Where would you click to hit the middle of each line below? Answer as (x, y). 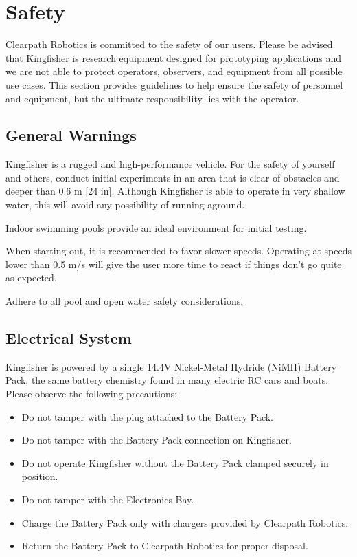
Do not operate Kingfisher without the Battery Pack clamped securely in (175, 462)
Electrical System (69, 338)
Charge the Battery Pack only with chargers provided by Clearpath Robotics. (185, 522)
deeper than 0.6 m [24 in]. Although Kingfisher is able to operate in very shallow (175, 191)
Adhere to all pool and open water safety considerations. (125, 301)
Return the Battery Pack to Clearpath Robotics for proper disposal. (165, 546)
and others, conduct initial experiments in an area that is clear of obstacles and (173, 177)
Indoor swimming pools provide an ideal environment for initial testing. (156, 227)
